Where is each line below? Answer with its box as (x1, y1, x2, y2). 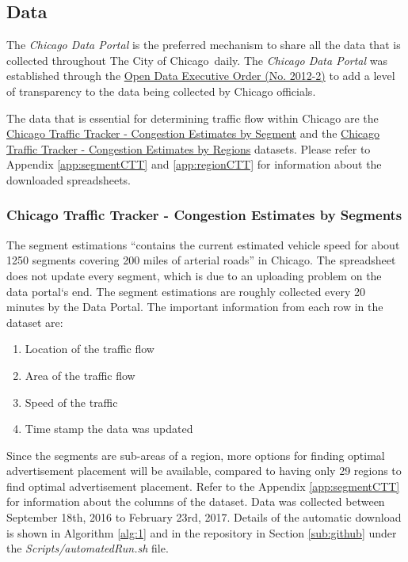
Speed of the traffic (25, 393, 118, 410)
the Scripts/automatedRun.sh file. (6, 540, 169, 556)
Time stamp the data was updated (25, 420, 193, 437)
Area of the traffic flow (25, 366, 135, 383)
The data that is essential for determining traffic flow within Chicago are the (6, 109, 379, 126)
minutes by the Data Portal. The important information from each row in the (6, 298, 383, 315)
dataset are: (6, 313, 63, 330)
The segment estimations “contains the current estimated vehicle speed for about (6, 236, 400, 253)
